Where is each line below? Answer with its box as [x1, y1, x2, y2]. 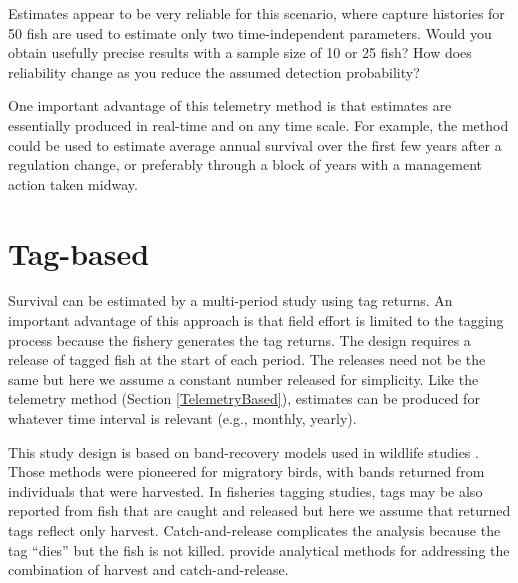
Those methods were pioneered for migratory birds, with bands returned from [8, 461, 485, 482]
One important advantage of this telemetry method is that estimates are [8, 95, 452, 116]
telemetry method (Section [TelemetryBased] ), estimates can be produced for [8, 388, 480, 409]
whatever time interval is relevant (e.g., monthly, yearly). [8, 408, 357, 429]
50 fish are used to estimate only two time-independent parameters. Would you [8, 22, 492, 43]
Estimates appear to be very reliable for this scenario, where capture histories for [8, 3, 505, 23]
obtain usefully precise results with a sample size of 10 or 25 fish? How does [8, 42, 472, 63]
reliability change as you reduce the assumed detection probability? [8, 61, 420, 82]
